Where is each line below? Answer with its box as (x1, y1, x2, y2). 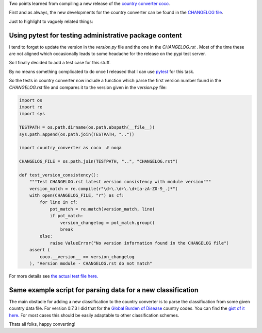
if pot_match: (49, 213, 83, 219)
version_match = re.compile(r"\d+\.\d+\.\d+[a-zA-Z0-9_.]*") (29, 186, 178, 192)
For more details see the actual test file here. (9, 273, 98, 279)
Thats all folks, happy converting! (9, 321, 76, 327)
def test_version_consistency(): (19, 172, 99, 177)
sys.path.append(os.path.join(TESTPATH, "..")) (19, 131, 134, 137)
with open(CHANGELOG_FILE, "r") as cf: (29, 193, 125, 198)
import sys (19, 111, 45, 117)
